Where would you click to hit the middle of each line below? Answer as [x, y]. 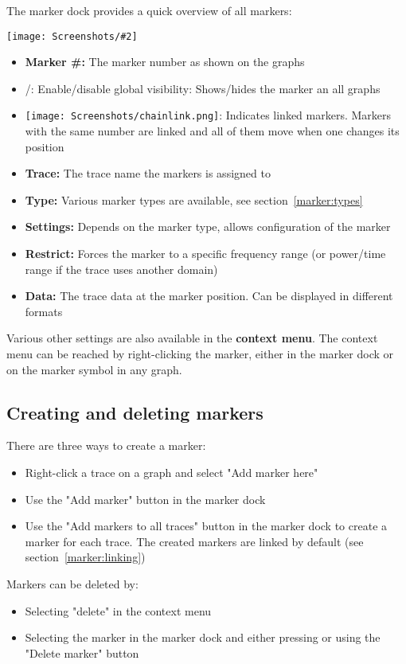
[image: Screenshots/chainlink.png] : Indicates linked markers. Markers [208, 115]
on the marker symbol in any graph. [94, 369]
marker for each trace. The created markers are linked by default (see [194, 541]
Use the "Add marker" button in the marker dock [145, 499]
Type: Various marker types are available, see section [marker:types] [194, 199]
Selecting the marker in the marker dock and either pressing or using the [203, 637]
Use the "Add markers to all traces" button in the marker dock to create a [206, 526]
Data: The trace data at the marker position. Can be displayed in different [209, 296]
